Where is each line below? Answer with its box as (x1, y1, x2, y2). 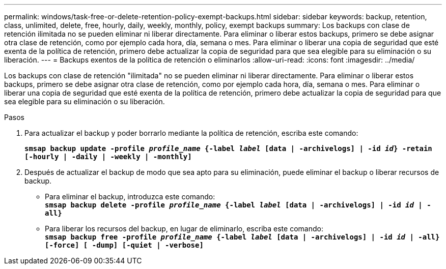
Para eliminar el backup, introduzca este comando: (45, 192, 215, 201)
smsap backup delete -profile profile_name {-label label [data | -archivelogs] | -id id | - (45, 201, 431, 209)
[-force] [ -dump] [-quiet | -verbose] (45, 241, 204, 249)
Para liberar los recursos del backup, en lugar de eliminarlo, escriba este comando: (45, 224, 323, 233)
